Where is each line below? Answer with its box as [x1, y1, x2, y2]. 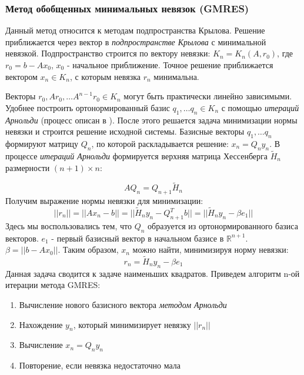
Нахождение [19, 318, 63, 330]
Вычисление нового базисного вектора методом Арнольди [19, 298, 227, 310]
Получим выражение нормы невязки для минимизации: [5, 195, 203, 207]
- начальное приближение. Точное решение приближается [66, 59, 273, 71]
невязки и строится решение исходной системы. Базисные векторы [5, 125, 245, 138]
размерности [5, 161, 50, 173]
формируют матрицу [5, 137, 78, 149]
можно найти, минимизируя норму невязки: [132, 243, 289, 256]
